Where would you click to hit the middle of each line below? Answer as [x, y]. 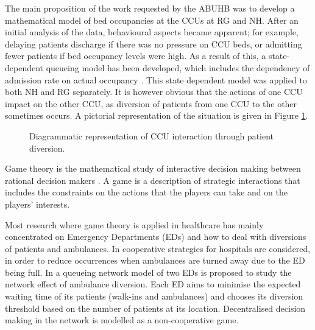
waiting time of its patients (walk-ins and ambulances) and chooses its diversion [154, 296]
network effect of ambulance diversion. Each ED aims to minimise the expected [153, 284]
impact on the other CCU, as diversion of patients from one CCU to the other [151, 103]
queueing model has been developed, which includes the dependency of [178, 67]
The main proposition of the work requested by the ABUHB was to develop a [150, 8]
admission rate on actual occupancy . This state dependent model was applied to [156, 79]
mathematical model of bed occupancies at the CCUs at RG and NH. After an [152, 20]
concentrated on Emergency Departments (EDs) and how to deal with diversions [156, 237]
